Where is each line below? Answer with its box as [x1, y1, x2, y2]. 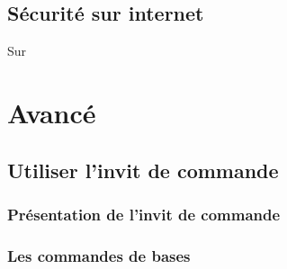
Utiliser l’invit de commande [7, 156, 279, 184]
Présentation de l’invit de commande [7, 202, 281, 225]
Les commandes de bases [7, 244, 191, 266]
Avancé [7, 94, 96, 130]
